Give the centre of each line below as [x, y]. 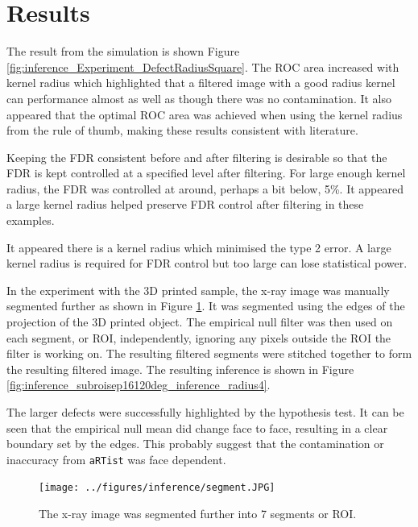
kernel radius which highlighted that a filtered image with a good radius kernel [201, 83]
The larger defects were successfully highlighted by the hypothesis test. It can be [205, 412]
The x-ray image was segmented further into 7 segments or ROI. [198, 514]
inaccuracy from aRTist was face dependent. [116, 459]
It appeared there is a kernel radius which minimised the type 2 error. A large [199, 247]
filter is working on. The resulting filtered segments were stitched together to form [209, 353]
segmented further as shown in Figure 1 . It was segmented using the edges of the [206, 306]
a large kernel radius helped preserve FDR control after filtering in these [185, 204]
